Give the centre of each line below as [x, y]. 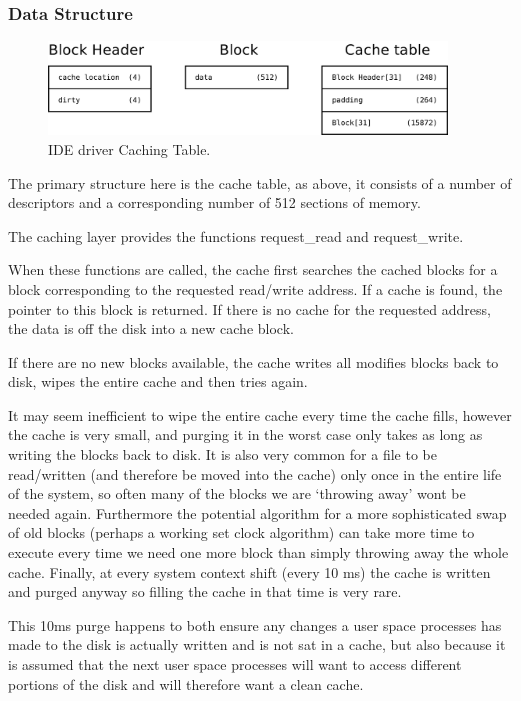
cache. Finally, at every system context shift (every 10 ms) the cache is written [249, 571]
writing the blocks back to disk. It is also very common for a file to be [222, 454]
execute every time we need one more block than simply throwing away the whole [258, 552]
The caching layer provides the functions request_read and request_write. [236, 235]
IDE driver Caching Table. [129, 148]
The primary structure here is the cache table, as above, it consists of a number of [260, 182]
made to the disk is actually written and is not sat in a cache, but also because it [257, 644]
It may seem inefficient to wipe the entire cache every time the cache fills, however [260, 414]
